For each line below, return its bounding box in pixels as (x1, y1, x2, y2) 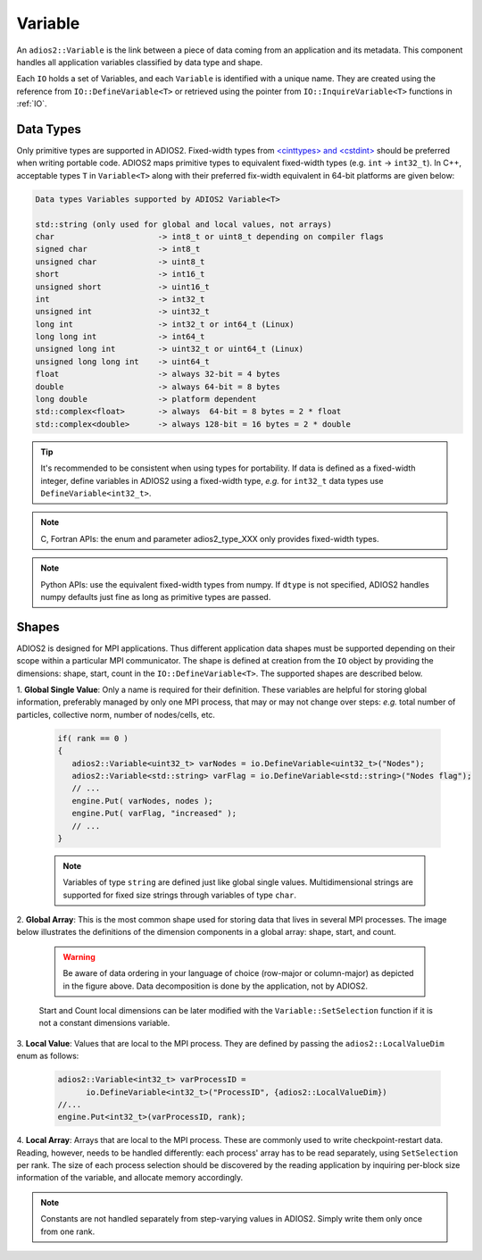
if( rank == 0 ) (57, 733, 129, 743)
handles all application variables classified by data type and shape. (16, 56, 263, 67)
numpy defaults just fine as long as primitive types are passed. (40, 591, 271, 602)
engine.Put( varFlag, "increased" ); (71, 808, 237, 819)
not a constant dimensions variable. (38, 1018, 170, 1029)
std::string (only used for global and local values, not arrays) (35, 219, 332, 229)
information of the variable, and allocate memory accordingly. (16, 1172, 244, 1183)
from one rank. (40, 1226, 96, 1237)
